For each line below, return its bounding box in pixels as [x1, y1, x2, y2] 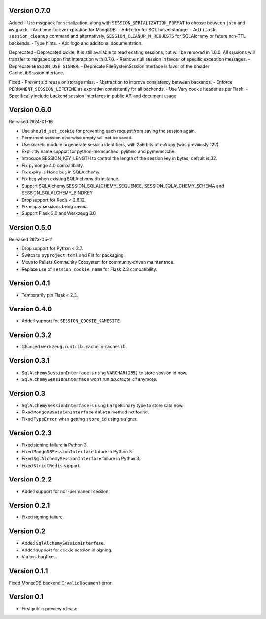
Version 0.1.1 [9, 567, 48, 575]
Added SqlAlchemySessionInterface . [21, 540, 105, 546]
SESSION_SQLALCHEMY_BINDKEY [21, 190, 93, 196]
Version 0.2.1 [9, 501, 50, 510]
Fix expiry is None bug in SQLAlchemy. [21, 169, 100, 175]
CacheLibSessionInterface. [9, 70, 64, 76]
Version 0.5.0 [9, 223, 52, 232]
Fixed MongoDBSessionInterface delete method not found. [21, 409, 149, 415]
